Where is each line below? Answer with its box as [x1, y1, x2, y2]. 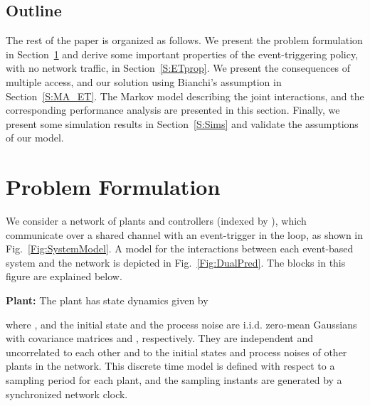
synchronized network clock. [6, 386, 128, 401]
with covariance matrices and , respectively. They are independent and [6, 331, 313, 346]
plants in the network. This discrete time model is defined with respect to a [6, 358, 335, 373]
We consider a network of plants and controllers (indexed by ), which [6, 213, 307, 228]
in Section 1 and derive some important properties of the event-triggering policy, [6, 46, 359, 61]
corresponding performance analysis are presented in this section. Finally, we [6, 102, 340, 117]
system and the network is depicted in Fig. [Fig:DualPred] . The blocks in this [6, 255, 346, 269]
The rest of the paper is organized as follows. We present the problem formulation [6, 33, 363, 48]
